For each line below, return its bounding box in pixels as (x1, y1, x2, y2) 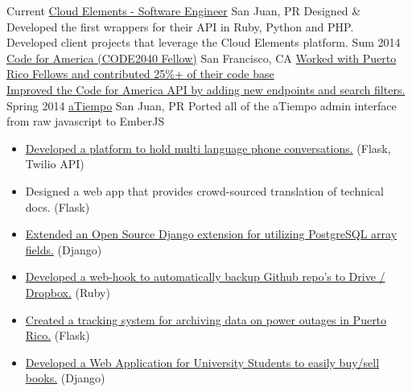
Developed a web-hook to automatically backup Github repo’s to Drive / (25, 268, 385, 285)
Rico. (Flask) (25, 327, 90, 344)
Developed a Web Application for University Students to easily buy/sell (25, 353, 380, 370)
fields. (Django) (25, 241, 102, 258)
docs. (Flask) (25, 198, 90, 215)
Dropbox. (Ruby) (25, 283, 110, 300)
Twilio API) (25, 155, 84, 172)
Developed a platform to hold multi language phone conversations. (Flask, (25, 139, 391, 156)
